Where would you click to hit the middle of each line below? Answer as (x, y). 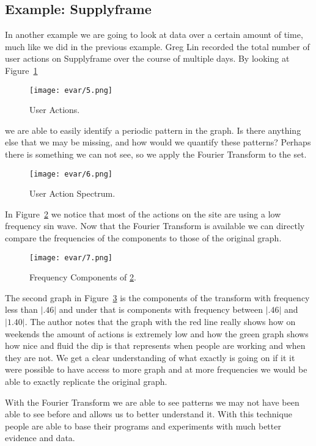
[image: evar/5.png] (71, 90)
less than (21, 309)
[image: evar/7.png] (71, 258)
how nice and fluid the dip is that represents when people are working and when (155, 345)
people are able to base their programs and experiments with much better (143, 426)
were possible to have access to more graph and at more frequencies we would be (156, 369)
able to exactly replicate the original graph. (86, 382)
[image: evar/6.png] (71, 174)
